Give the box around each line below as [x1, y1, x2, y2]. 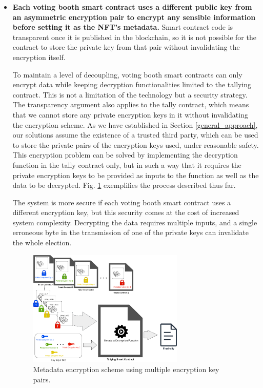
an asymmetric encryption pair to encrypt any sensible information [12, 11, 256, 22]
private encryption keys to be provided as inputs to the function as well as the [12, 169, 259, 180]
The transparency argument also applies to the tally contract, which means [12, 99, 249, 110]
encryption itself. [12, 51, 66, 62]
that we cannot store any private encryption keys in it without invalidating [12, 109, 248, 120]
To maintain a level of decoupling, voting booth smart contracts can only [12, 69, 242, 80]
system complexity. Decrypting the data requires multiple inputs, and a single [12, 217, 257, 227]
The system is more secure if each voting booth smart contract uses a [12, 197, 231, 207]
